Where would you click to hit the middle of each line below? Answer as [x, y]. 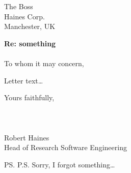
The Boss [19, 6]
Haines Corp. [24, 16]
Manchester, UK [30, 26]
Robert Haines [27, 137]
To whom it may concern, [44, 63]
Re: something [30, 43]
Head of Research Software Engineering [65, 147]
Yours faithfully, [29, 97]
